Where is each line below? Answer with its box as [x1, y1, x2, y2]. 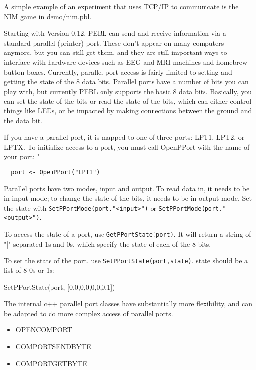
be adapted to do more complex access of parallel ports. [4, 308, 173, 318]
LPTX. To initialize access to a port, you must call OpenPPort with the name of [4, 141, 250, 152]
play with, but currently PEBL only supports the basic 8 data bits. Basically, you [4, 86, 252, 96]
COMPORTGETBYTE [15, 358, 87, 368]
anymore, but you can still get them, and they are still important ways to [4, 47, 227, 57]
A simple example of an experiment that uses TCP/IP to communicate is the [4, 1, 239, 11]
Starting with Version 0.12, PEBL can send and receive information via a [4, 28, 226, 38]
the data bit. [4, 115, 43, 125]
